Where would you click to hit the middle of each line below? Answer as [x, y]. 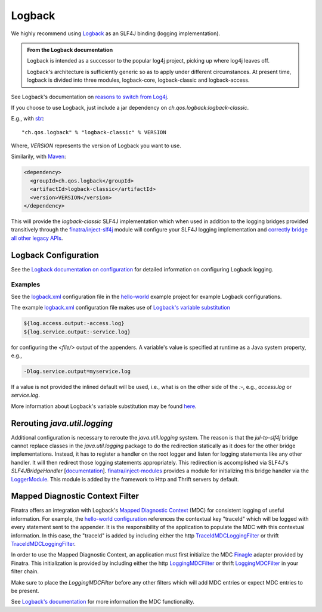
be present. [25, 591]
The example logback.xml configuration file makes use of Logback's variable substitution [121, 308]
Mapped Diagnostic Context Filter [75, 496]
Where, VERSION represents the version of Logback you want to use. [96, 146]
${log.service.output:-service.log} [77, 332]
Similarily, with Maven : [38, 157]
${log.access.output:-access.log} [74, 323]
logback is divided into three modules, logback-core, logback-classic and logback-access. [138, 80]
